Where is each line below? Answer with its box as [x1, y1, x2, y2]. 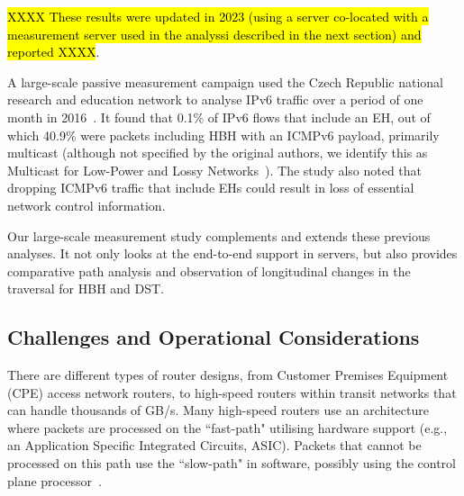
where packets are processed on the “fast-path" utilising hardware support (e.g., [7, 418, 448, 437]
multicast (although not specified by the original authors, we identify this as [7, 143, 428, 162]
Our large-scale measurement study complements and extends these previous [7, 226, 431, 245]
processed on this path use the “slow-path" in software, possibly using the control [7, 454, 456, 473]
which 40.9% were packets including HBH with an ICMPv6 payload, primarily [7, 125, 440, 144]
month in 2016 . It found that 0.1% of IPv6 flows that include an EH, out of [7, 107, 431, 126]
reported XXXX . [7, 42, 100, 61]
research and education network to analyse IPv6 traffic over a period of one [7, 90, 423, 109]
